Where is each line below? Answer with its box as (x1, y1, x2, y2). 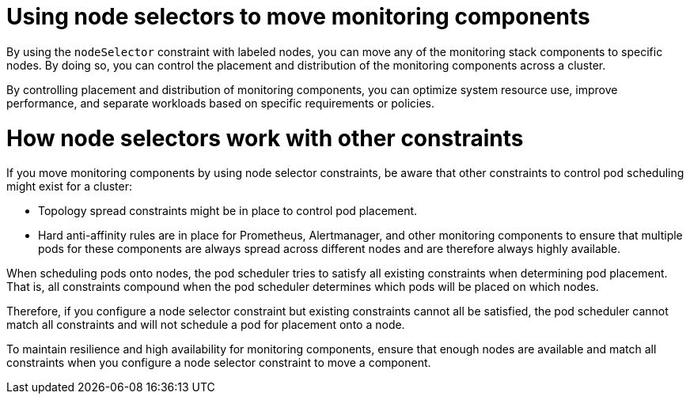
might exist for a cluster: (6, 179, 132, 194)
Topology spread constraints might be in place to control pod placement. (38, 204, 418, 218)
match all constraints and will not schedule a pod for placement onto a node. (6, 318, 405, 332)
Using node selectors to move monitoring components (6, 3, 590, 30)
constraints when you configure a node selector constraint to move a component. (6, 356, 431, 370)
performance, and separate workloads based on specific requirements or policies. (6, 96, 434, 110)
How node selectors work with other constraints (6, 124, 524, 152)
